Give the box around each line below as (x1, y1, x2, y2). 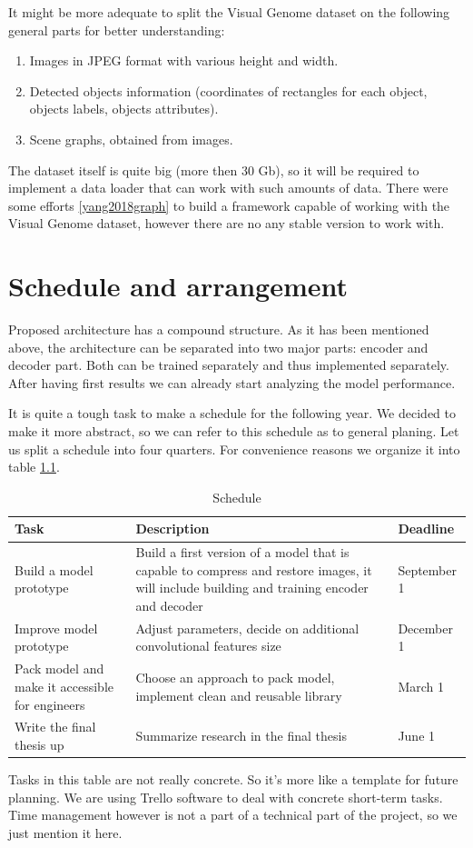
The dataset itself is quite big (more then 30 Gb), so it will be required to (8, 160, 419, 179)
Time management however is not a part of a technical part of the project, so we (8, 805, 458, 824)
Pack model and (15, 659, 104, 678)
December (398, 618, 453, 637)
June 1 (398, 726, 436, 745)
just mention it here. (8, 823, 123, 842)
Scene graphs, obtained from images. (29, 129, 233, 148)
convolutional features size (135, 636, 281, 655)
